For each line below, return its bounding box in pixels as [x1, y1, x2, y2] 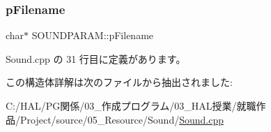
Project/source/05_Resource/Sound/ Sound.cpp [20, 112, 224, 126]
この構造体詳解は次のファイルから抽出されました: [6, 75, 233, 89]
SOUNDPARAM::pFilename [31, 28, 154, 43]
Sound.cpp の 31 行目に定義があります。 [6, 51, 186, 66]
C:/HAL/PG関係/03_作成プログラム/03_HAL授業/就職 [6, 98, 256, 112]
